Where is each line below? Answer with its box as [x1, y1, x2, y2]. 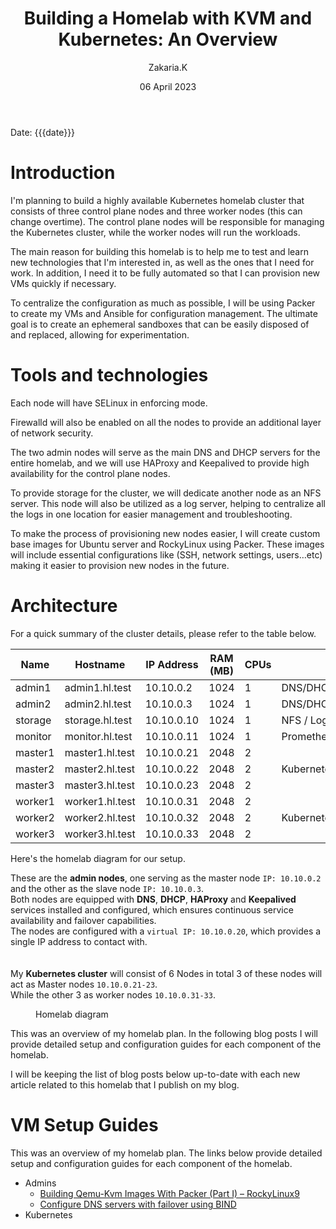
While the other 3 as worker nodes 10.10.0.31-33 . [10, 988, 216, 1001]
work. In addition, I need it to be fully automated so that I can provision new [10, 267, 321, 279]
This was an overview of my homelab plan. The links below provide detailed [10, 1147, 323, 1159]
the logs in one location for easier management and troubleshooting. [10, 508, 293, 520]
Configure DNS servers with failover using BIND [39, 1198, 237, 1210]
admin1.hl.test [64, 680, 132, 694]
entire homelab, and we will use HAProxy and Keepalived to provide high [10, 457, 310, 469]
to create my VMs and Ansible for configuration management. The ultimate [10, 307, 318, 319]
